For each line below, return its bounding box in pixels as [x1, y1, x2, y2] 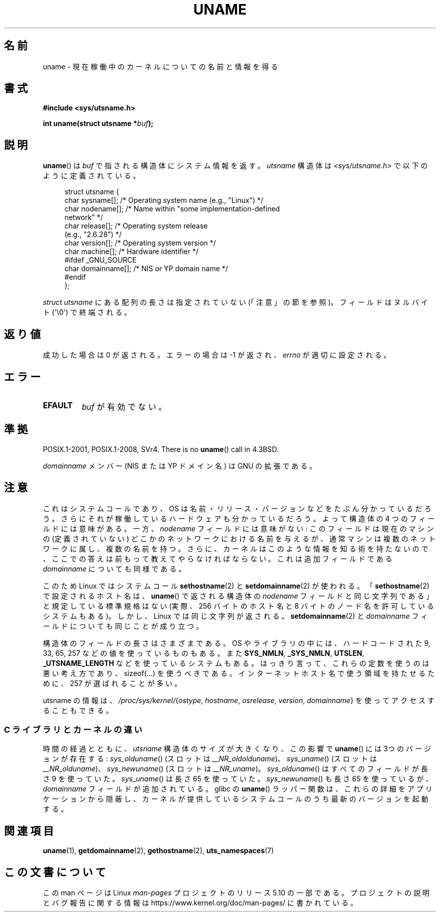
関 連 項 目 [4, 824, 54, 837]
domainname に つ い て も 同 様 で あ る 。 [43, 564, 186, 573]
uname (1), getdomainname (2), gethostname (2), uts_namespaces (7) [43, 846, 274, 855]
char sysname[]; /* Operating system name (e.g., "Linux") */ [64, 196, 263, 205]
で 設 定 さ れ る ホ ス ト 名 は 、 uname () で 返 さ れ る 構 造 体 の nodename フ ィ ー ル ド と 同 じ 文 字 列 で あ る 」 [43, 591, 433, 600]
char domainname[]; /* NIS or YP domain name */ [64, 264, 228, 273]
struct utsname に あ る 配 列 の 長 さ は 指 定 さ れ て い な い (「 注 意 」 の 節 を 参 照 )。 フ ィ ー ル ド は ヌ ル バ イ [43, 298, 428, 307]
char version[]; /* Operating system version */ [64, 239, 216, 248]
